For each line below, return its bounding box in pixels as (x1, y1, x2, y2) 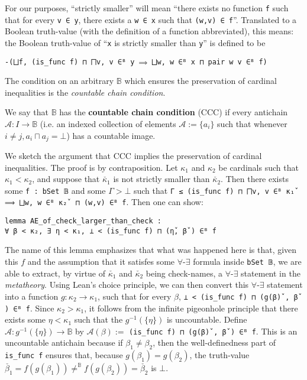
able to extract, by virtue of (5, 267, 106, 279)
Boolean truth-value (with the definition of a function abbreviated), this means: (5, 25, 294, 37)
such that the (74, 313, 123, 326)
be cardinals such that (218, 161, 299, 173)
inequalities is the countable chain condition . (5, 86, 166, 98)
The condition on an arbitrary (5, 74, 114, 87)
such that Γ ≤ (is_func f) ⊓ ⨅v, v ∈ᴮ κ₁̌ (133, 184, 295, 196)
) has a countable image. (66, 129, 156, 141)
